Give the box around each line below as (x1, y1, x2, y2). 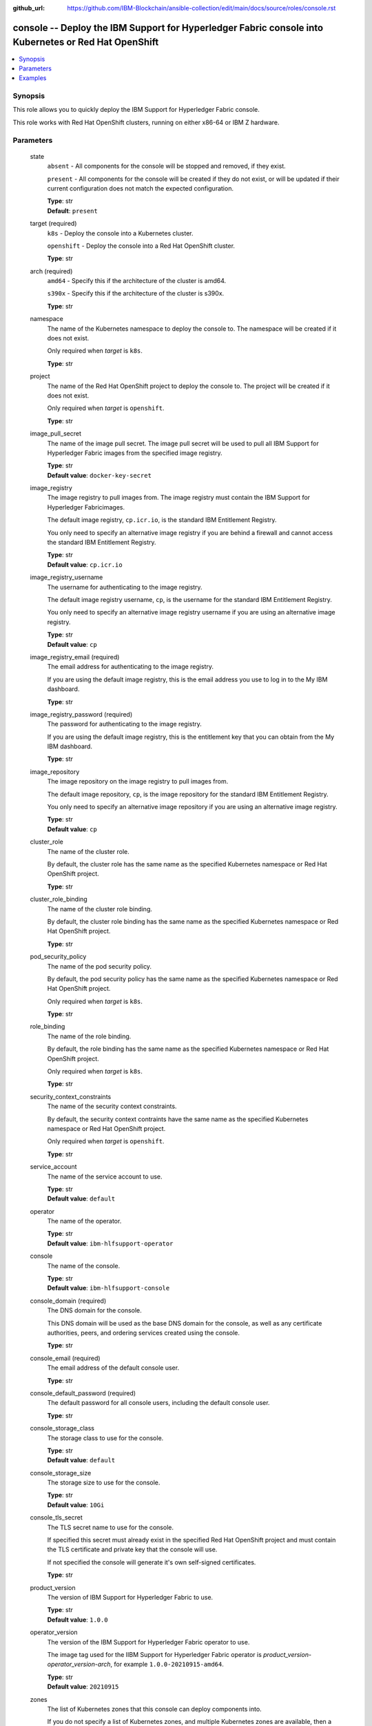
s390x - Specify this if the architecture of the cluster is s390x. (47, 289, 225, 298)
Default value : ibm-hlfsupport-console (47, 1284, 170, 1292)
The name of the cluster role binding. (47, 904, 153, 913)
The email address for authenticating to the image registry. (47, 663, 214, 671)
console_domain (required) (30, 1297, 107, 1305)
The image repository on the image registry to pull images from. (47, 777, 229, 786)
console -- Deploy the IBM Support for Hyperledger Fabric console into (12, 21, 324, 34)
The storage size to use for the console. (47, 1478, 161, 1487)
